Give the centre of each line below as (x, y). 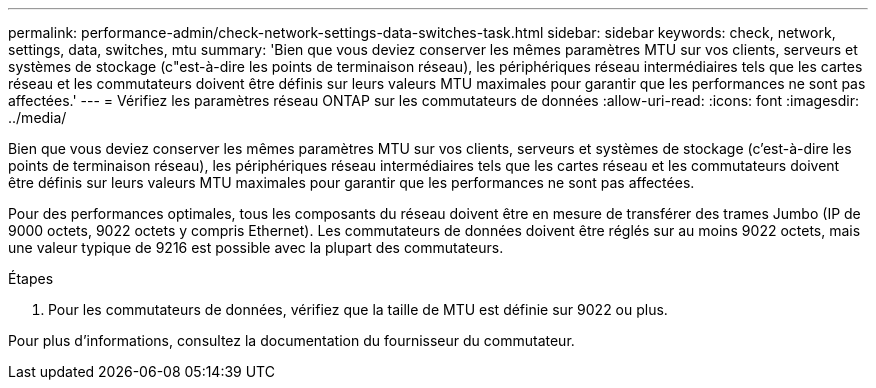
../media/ (37, 117)
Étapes (31, 278)
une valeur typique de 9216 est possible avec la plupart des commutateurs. (256, 247)
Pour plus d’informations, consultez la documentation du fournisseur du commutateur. (291, 340)
